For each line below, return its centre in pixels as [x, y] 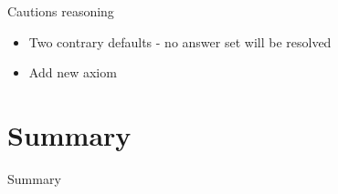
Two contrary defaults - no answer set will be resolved [180, 41]
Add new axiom [73, 72]
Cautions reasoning [61, 11]
